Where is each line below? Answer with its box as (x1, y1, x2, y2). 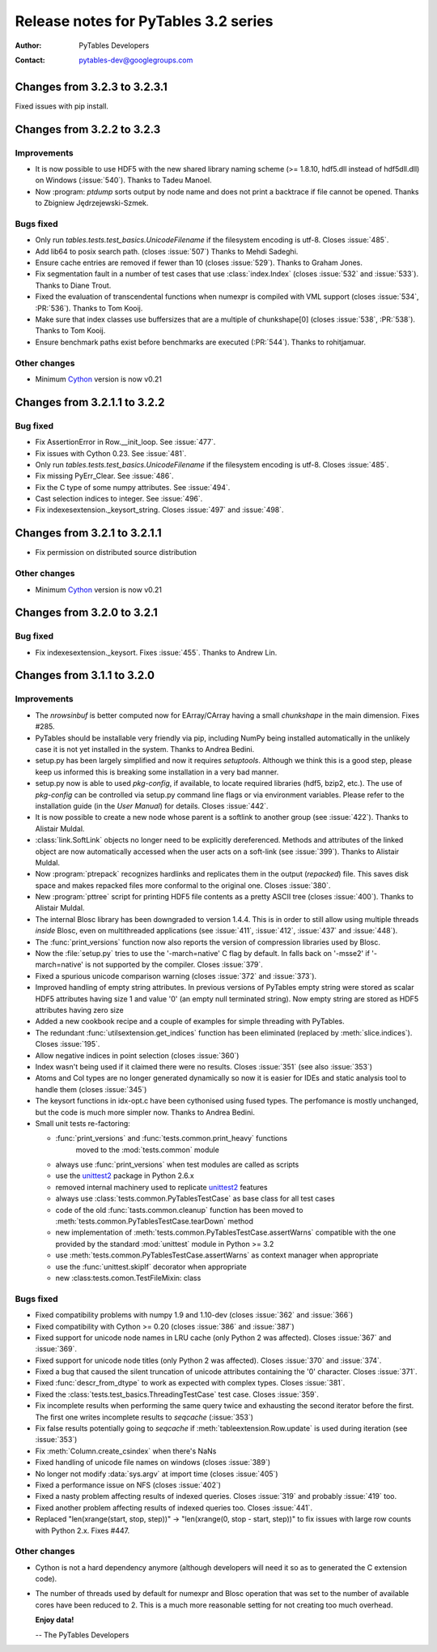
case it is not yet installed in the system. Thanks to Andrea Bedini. (35, 745, 255, 753)
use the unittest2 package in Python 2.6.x (55, 1171, 194, 1180)
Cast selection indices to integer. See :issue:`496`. (35, 494, 203, 504)
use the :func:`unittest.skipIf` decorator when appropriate (55, 1261, 247, 1271)
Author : (15, 41, 42, 50)
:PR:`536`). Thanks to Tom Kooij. (35, 303, 143, 313)
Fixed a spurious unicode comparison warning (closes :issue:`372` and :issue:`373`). (35, 971, 317, 980)
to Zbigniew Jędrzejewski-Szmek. (35, 198, 149, 208)
